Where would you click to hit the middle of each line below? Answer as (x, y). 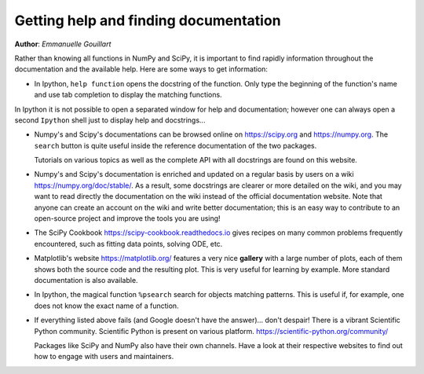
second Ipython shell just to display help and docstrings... (110, 120)
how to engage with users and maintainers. (104, 357)
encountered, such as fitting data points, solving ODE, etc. (128, 244)
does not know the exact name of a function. (107, 306)
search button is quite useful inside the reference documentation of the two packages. (175, 145)
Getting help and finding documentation (148, 20)
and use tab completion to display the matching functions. (128, 95)
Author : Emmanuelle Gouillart (63, 44)
